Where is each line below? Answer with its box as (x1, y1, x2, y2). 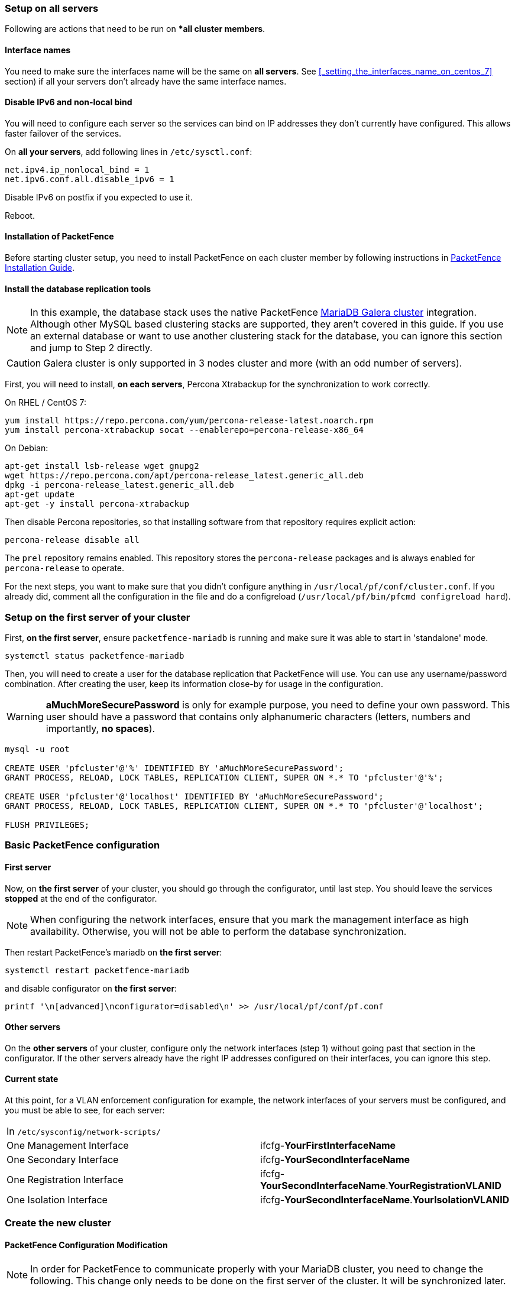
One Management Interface (7, 1139, 129, 1152)
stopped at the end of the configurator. (5, 893, 157, 903)
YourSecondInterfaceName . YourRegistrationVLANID (260, 1180, 502, 1192)
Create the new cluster (5, 1217, 112, 1229)
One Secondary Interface (7, 1154, 119, 1166)
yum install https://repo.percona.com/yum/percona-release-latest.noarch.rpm (5, 416, 374, 426)
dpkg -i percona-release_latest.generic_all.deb (5, 480, 234, 490)
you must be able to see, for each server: (5, 1105, 165, 1116)
